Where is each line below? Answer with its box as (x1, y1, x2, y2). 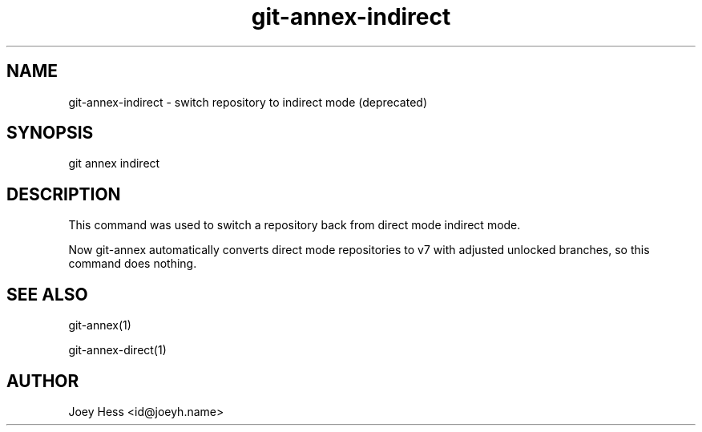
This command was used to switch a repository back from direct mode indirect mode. (68, 218, 521, 232)
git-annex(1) (68, 318, 131, 333)
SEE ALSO (6, 284, 88, 305)
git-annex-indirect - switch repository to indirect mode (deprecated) (68, 95, 428, 109)
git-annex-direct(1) (68, 343, 167, 357)
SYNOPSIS (6, 123, 94, 143)
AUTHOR (6, 370, 79, 391)
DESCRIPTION (6, 184, 121, 204)
